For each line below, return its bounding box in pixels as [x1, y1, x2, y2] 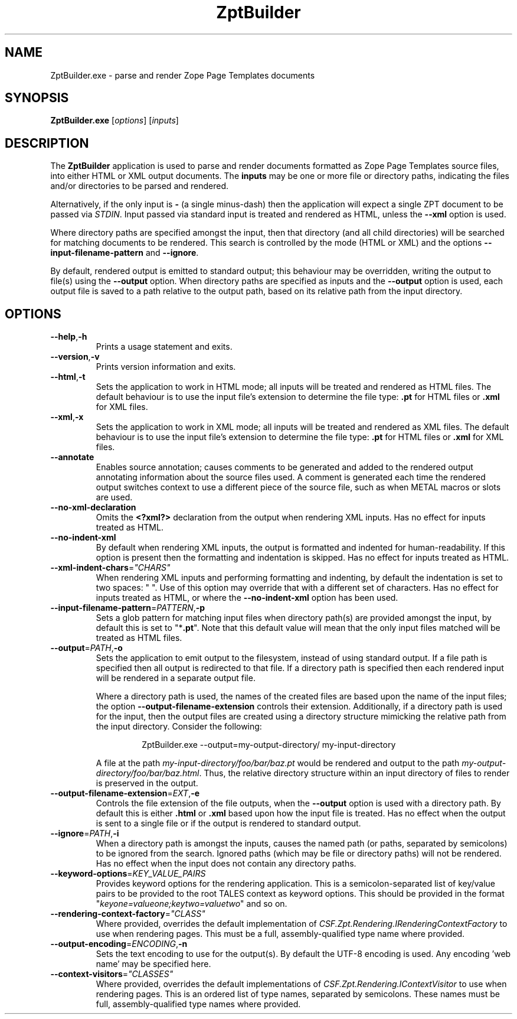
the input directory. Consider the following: [96, 721, 262, 732]
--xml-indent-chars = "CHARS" [50, 562, 171, 573]
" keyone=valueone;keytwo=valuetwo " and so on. [96, 898, 287, 909]
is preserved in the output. [96, 778, 198, 789]
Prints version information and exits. [96, 362, 236, 372]
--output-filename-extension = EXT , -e [50, 788, 200, 799]
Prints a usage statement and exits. [96, 341, 233, 352]
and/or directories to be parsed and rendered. [50, 181, 229, 191]
